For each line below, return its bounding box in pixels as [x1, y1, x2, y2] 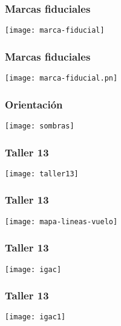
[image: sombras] [5, 121, 74, 130]
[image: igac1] [5, 313, 66, 322]
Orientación [5, 96, 63, 111]
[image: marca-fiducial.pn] [5, 74, 118, 83]
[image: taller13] [5, 169, 79, 178]
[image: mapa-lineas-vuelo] [5, 217, 118, 226]
